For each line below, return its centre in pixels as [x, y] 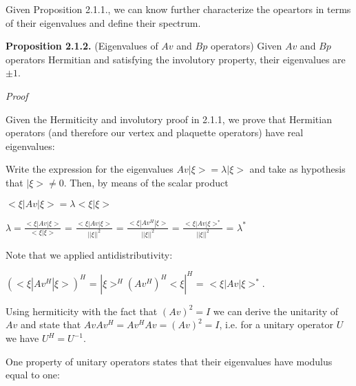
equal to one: [33, 375]
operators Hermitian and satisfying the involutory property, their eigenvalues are [176, 59]
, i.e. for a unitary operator [276, 324]
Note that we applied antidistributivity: [89, 254]
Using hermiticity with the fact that [82, 311]
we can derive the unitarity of [276, 311]
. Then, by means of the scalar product [146, 182]
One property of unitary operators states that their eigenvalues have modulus [169, 361]
